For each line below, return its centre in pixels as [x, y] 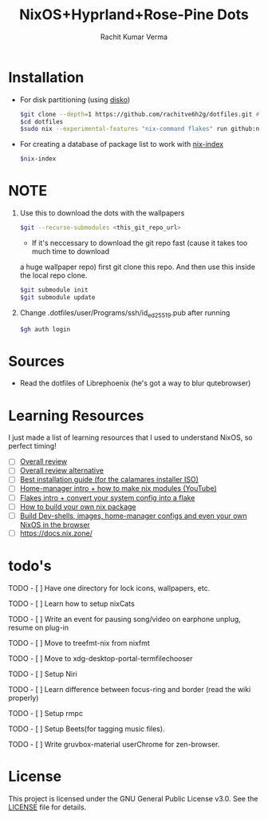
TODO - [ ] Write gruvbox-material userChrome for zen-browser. [114, 744]
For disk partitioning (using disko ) [75, 99]
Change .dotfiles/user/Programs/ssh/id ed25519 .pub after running [125, 313]
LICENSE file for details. [47, 807]
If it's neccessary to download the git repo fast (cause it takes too [140, 243]
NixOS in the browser [55, 524]
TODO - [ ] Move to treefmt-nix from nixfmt [79, 643]
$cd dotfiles [41, 121]
